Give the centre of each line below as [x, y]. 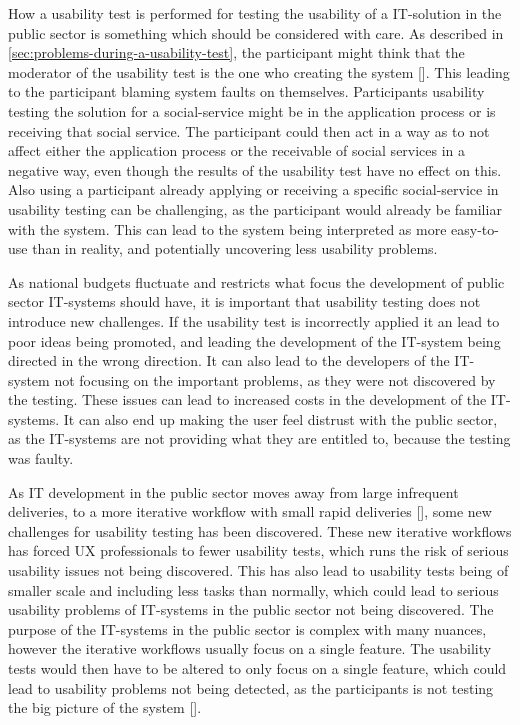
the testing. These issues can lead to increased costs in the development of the [247, 399]
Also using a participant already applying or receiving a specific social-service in [253, 189]
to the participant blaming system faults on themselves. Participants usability [246, 91]
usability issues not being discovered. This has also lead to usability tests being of [258, 570]
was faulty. [41, 458]
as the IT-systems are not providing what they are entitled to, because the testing [259, 438]
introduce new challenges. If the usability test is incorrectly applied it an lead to [254, 320]
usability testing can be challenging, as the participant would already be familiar [255, 208]
